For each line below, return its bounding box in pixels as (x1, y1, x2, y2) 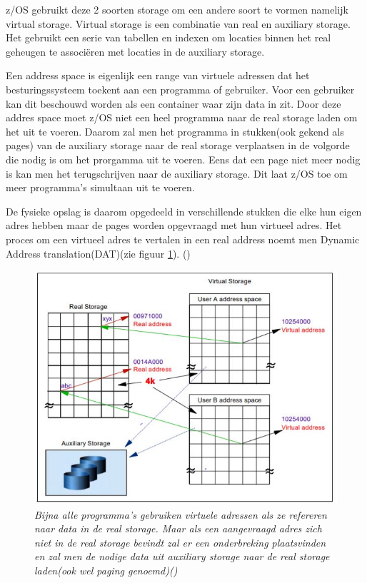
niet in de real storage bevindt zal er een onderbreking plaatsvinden (34, 534, 326, 549)
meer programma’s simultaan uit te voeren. (6, 180, 195, 195)
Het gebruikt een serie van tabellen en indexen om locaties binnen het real (6, 30, 331, 45)
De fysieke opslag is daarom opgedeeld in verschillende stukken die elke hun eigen (6, 203, 362, 218)
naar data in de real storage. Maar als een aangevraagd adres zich (34, 521, 322, 536)
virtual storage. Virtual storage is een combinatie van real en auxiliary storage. (6, 16, 351, 31)
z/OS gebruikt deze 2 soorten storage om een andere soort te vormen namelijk (6, 2, 348, 16)
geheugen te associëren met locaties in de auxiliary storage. (6, 44, 265, 59)
